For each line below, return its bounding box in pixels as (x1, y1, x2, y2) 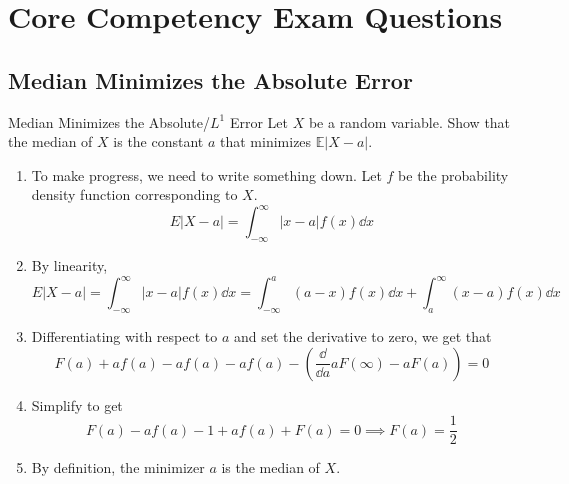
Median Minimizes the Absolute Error (8, 64, 413, 95)
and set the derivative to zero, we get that (233, 326, 492, 347)
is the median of (221, 457, 320, 478)
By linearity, (31, 255, 108, 276)
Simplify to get (31, 394, 123, 415)
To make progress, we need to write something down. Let (31, 164, 382, 185)
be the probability (398, 164, 509, 185)
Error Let (229, 111, 288, 132)
